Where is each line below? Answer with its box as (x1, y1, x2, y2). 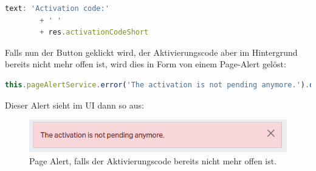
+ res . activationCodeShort (39, 28, 149, 37)
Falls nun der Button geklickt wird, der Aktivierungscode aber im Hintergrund (5, 45, 298, 58)
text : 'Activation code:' (5, 4, 109, 13)
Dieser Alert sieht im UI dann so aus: (5, 98, 144, 111)
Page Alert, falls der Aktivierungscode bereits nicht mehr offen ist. (29, 154, 277, 167)
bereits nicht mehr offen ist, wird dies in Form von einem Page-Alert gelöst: (5, 58, 286, 70)
